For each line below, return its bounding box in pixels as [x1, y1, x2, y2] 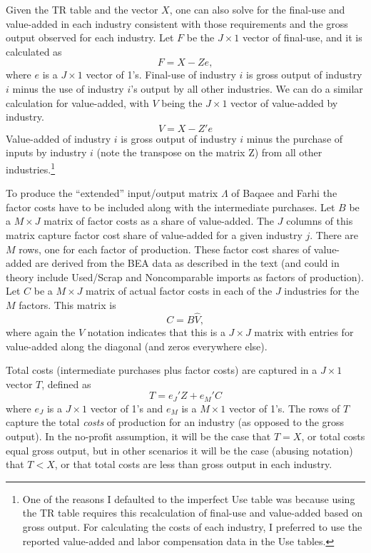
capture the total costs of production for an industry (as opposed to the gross [6, 415, 345, 430]
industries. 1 [6, 159, 56, 176]
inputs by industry [6, 145, 87, 160]
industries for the [284, 283, 360, 298]
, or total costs [301, 428, 365, 443]
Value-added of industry [6, 131, 111, 146]
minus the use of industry [12, 81, 124, 96]
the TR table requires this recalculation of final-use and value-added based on [22, 505, 363, 520]
